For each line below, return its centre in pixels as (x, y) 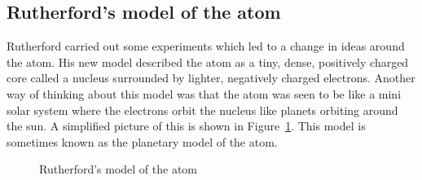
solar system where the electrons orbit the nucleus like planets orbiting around (202, 110)
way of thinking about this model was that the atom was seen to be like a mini (204, 93)
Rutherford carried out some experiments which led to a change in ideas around (206, 46)
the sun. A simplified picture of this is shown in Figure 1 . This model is (186, 126)
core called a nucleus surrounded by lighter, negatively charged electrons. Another (211, 78)
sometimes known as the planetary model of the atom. (142, 141)
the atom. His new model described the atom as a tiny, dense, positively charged (208, 61)
